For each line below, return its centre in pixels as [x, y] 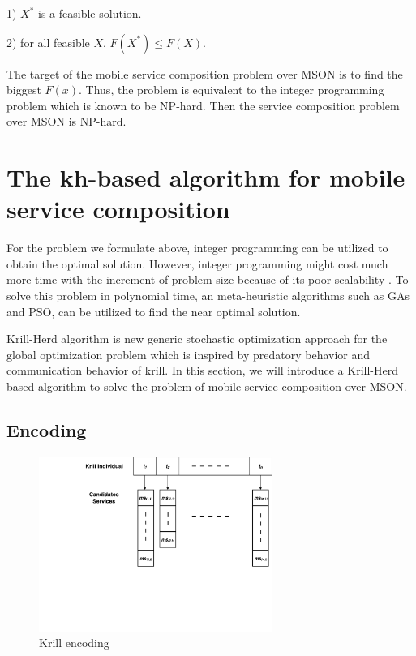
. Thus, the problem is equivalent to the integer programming [232, 90]
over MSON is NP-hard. [66, 121]
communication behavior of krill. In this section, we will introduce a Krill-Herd [202, 370]
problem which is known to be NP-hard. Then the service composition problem [203, 105]
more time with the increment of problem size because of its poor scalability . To [208, 279]
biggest [24, 90]
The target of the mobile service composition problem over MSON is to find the [205, 73]
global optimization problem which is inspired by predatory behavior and [189, 354]
